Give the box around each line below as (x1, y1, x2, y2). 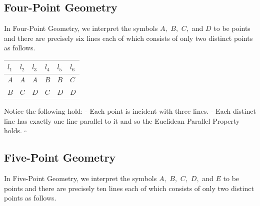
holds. (4, 125, 22, 136)
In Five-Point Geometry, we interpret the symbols (4, 173, 157, 184)
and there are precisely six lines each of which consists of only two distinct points (4, 32, 253, 43)
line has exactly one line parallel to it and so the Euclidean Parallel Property (4, 115, 240, 126)
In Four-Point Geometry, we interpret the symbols (4, 23, 158, 33)
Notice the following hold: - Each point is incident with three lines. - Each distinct (4, 106, 256, 116)
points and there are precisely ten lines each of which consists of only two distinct (4, 183, 254, 193)
